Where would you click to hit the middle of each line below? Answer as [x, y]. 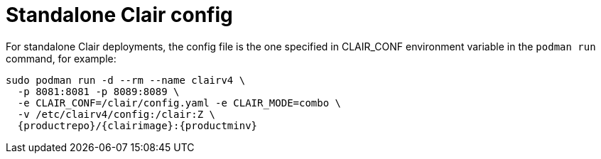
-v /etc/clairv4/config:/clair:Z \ [117, 114]
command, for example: [61, 58]
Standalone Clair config [119, 15]
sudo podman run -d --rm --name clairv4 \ [126, 80]
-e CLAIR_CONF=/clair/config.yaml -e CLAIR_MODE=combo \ [179, 103]
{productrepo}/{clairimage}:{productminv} [137, 125]
